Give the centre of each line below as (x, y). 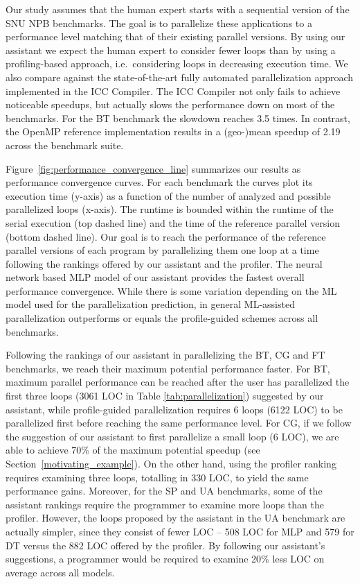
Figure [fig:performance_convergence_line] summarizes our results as (153, 168)
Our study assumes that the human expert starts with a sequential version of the (178, 9)
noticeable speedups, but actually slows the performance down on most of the (170, 104)
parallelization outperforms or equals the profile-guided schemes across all (162, 318)
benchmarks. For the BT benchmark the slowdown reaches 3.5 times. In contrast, (178, 118)
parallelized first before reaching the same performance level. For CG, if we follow (179, 423)
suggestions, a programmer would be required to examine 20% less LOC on (165, 559)
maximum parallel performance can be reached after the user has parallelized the (178, 382)
